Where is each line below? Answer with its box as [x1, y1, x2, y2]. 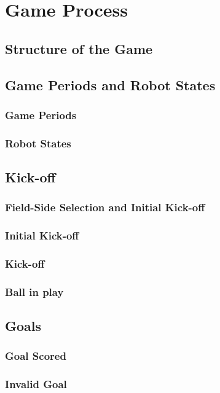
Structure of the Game [5, 39, 153, 58]
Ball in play [5, 284, 64, 299]
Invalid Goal [5, 376, 67, 392]
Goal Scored [5, 348, 66, 364]
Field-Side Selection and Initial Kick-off [5, 200, 205, 215]
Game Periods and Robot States [5, 75, 216, 94]
